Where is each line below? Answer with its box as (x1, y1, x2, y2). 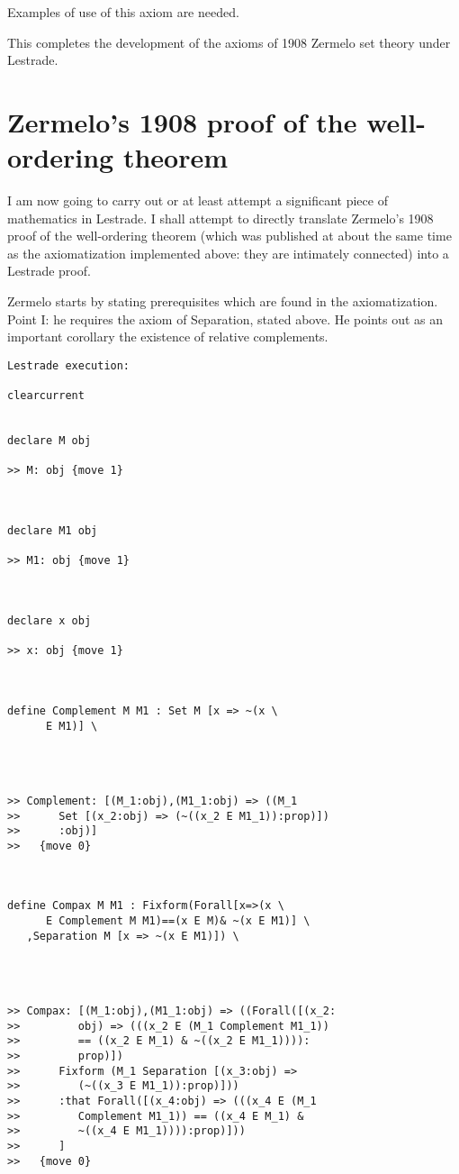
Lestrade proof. (7, 261, 91, 280)
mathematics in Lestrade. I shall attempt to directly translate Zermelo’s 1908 (7, 208, 434, 227)
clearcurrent (7, 389, 85, 403)
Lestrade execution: (7, 359, 130, 372)
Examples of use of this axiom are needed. (7, 3, 239, 21)
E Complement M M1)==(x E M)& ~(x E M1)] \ (45, 915, 310, 928)
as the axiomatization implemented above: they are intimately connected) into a (7, 243, 449, 262)
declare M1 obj (7, 524, 98, 538)
